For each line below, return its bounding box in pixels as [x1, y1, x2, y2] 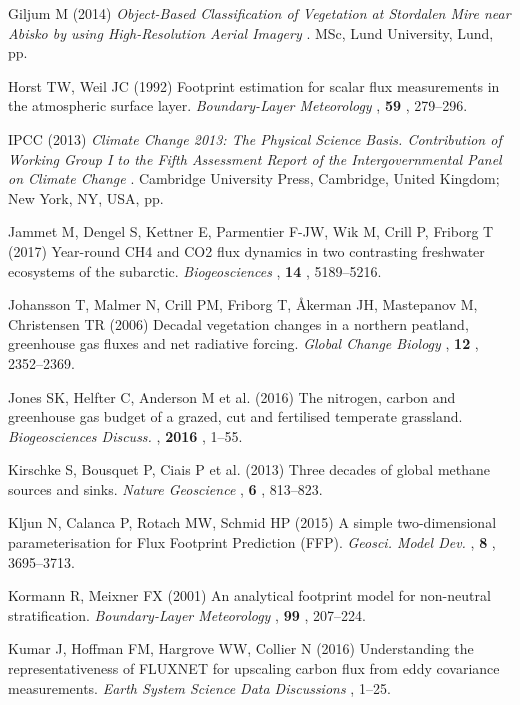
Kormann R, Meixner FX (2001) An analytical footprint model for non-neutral [8, 585, 491, 606]
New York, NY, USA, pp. [8, 187, 164, 208]
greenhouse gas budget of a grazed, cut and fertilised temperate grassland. [8, 406, 463, 427]
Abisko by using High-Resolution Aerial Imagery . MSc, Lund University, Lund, [8, 22, 494, 43]
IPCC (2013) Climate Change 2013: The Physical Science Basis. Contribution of [8, 128, 502, 149]
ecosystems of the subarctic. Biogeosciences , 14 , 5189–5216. [8, 260, 382, 281]
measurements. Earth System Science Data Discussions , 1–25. [8, 677, 391, 698]
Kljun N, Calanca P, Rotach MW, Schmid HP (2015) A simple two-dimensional [8, 512, 497, 533]
